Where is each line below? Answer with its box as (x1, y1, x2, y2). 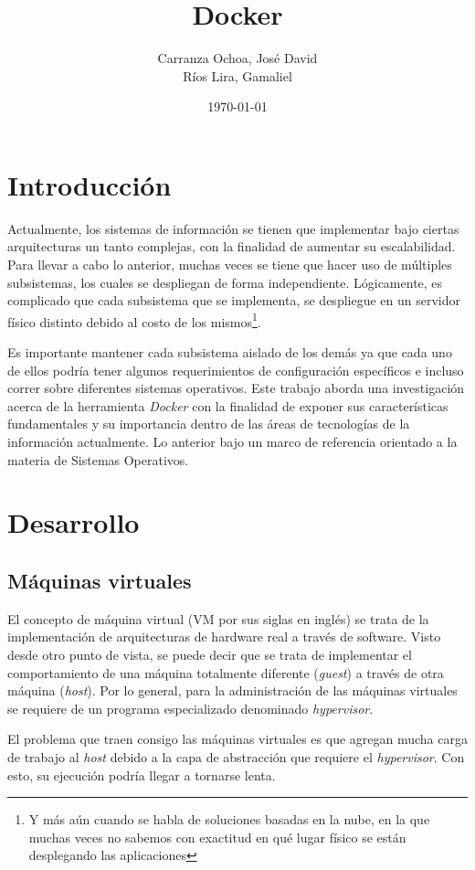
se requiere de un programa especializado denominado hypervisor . (7, 698, 374, 717)
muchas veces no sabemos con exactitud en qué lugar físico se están (28, 827, 406, 846)
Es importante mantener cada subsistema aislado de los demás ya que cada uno (7, 343, 452, 362)
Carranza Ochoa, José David (157, 48, 318, 68)
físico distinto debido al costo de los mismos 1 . (7, 309, 261, 331)
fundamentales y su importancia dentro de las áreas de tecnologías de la (7, 414, 410, 433)
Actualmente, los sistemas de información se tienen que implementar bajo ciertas (7, 218, 459, 238)
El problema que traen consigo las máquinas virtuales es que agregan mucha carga (7, 729, 468, 748)
